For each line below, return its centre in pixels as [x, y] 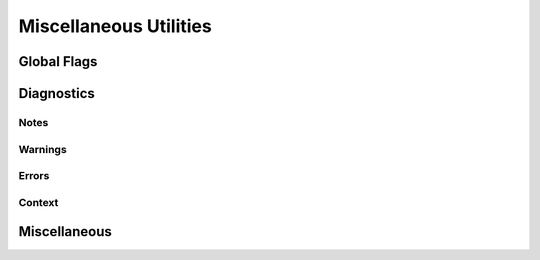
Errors [34, 176]
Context [38, 202]
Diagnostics [56, 93]
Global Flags [58, 61]
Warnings [42, 149]
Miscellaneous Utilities [115, 26]
